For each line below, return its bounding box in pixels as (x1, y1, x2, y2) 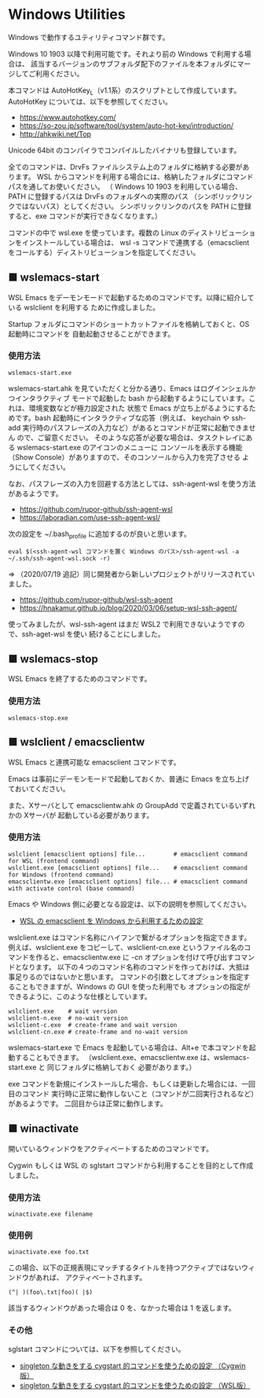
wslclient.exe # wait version (8, 1007, 118, 1015)
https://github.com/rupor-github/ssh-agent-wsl (19, 505, 173, 514)
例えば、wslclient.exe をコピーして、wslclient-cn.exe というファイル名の (8, 942, 244, 952)
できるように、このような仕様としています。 (8, 992, 152, 1001)
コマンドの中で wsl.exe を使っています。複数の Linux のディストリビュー (8, 228, 242, 237)
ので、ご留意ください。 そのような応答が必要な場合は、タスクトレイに (16, 432, 246, 442)
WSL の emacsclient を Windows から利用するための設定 (19, 915, 203, 925)
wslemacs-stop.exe (8, 714, 68, 722)
